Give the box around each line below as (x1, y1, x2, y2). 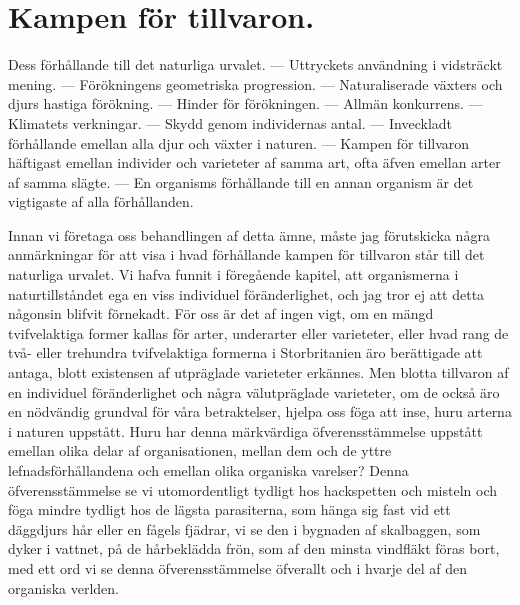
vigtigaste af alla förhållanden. (8, 191, 194, 212)
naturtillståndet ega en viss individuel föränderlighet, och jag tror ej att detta (8, 283, 485, 304)
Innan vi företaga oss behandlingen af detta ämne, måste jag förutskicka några (8, 224, 490, 245)
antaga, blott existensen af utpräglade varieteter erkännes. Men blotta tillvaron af (8, 362, 509, 383)
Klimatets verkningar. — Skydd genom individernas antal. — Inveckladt (8, 112, 453, 133)
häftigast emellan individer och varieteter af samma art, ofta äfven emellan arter (8, 152, 501, 173)
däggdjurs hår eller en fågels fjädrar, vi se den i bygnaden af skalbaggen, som (8, 518, 481, 539)
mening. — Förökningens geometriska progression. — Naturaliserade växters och (8, 73, 503, 94)
